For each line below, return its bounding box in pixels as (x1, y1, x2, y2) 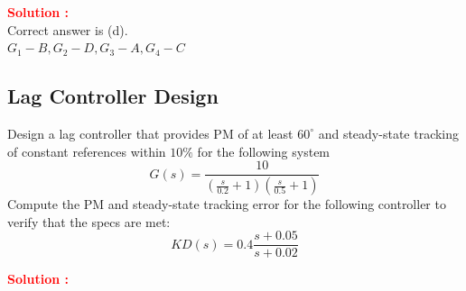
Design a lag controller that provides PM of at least (7, 123, 294, 142)
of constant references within (7, 141, 166, 160)
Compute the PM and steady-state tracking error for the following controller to (7, 195, 446, 214)
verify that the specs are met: (7, 212, 171, 231)
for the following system (197, 141, 331, 160)
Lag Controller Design (7, 82, 219, 110)
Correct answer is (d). (7, 20, 128, 39)
